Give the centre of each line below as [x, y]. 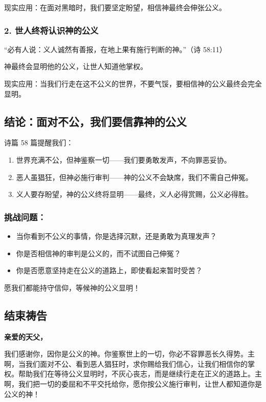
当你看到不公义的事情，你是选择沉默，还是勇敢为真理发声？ [116, 236]
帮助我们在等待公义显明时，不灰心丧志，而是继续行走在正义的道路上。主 [140, 374]
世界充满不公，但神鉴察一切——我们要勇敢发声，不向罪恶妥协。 [124, 159]
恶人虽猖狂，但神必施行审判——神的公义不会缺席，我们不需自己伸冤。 [134, 177]
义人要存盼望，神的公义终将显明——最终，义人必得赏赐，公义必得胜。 [134, 194]
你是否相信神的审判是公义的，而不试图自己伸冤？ [98, 253]
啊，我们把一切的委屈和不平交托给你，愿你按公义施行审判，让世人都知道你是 [133, 383]
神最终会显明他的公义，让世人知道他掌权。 [76, 66]
